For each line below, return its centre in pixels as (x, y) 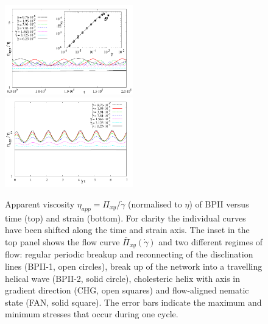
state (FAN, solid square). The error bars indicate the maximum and (133, 302)
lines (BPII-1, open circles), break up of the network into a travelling (134, 266)
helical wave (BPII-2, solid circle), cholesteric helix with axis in (123, 278)
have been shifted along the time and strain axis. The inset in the (127, 230)
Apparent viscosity (40, 204)
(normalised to (155, 204)
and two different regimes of (211, 241)
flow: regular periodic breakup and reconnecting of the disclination (129, 254)
